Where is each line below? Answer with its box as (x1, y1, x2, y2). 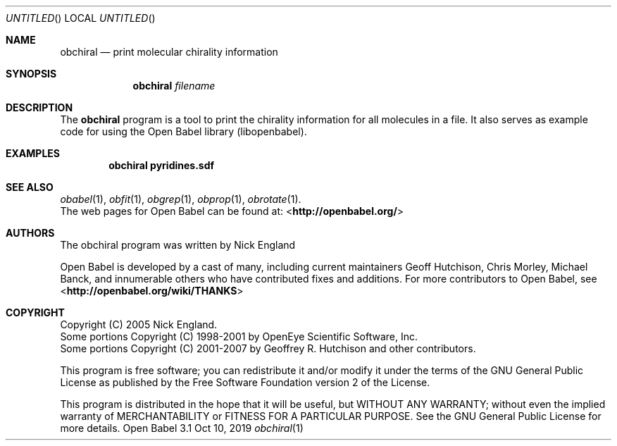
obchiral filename (132, 80, 216, 92)
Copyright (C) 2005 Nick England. (60, 318, 218, 330)
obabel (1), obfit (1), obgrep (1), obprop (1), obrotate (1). (60, 193, 301, 205)
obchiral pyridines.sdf (108, 159, 215, 171)
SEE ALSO (6, 181, 54, 193)
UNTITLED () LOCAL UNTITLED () (6, 12, 156, 24)
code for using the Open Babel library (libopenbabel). (60, 125, 307, 137)
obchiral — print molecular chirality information (60, 46, 278, 58)
